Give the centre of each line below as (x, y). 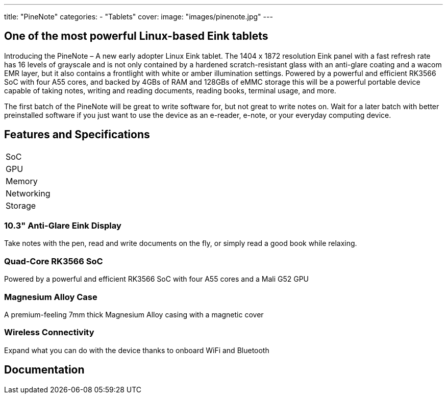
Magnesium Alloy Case (51, 297)
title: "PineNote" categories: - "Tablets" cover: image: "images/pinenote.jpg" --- (139, 17)
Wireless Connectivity (49, 332)
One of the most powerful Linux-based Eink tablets (136, 36)
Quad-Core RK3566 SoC (54, 261)
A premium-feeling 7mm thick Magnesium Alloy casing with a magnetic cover (134, 314)
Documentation (44, 370)
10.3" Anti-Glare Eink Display (63, 226)
